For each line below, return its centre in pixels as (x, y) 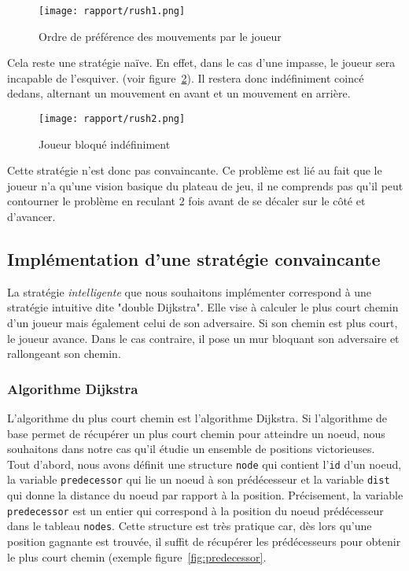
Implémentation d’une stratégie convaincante (194, 259)
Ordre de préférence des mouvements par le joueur (160, 36)
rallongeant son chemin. (64, 354)
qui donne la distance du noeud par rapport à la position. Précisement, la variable (205, 495)
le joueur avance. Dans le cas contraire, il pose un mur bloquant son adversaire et (203, 338)
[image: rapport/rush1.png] (112, 11)
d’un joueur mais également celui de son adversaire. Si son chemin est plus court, (203, 323)
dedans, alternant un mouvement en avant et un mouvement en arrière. (179, 93)
